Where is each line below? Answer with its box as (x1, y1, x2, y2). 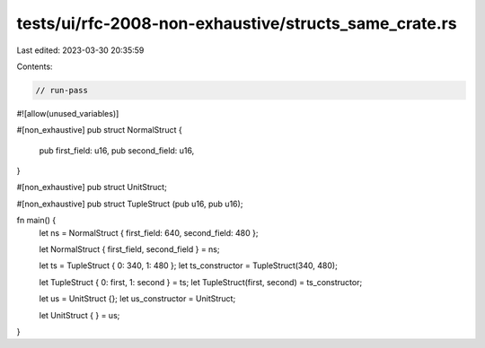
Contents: (16, 61, 53, 72)
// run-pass (35, 85, 89, 95)
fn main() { (16, 215, 57, 226)
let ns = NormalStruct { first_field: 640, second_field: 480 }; (39, 227, 259, 238)
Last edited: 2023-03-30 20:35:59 (16, 45, 145, 56)
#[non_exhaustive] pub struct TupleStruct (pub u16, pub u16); (16, 198, 243, 209)
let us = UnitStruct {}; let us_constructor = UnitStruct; (39, 293, 236, 304)
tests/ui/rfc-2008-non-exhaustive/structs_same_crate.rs (16, 13, 457, 33)
